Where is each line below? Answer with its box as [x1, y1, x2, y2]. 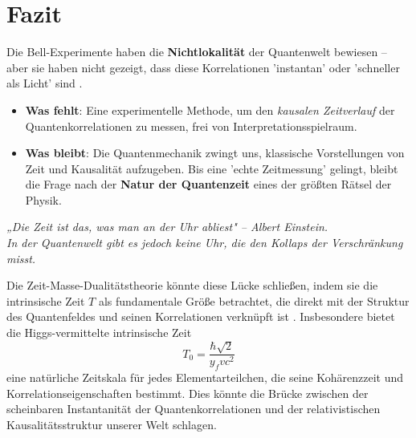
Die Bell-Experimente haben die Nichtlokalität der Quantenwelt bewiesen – [6, 43, 387, 60]
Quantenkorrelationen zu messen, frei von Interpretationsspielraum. [25, 117, 357, 134]
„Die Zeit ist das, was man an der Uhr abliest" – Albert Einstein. [6, 218, 328, 235]
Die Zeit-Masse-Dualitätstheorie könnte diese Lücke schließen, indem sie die [6, 277, 378, 294]
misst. [6, 249, 36, 266]
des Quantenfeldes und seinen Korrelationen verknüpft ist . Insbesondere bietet [6, 308, 395, 325]
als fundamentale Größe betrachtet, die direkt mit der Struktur [98, 292, 410, 309]
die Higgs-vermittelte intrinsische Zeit [6, 324, 192, 341]
